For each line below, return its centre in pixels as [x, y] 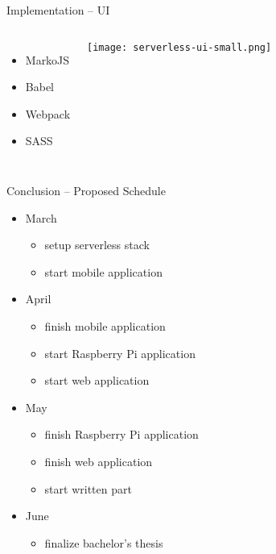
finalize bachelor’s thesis [104, 542]
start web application [97, 380]
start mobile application [103, 271]
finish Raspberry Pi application [122, 434]
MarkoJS [47, 59]
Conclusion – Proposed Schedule [86, 190]
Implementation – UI [58, 10]
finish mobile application [105, 325]
